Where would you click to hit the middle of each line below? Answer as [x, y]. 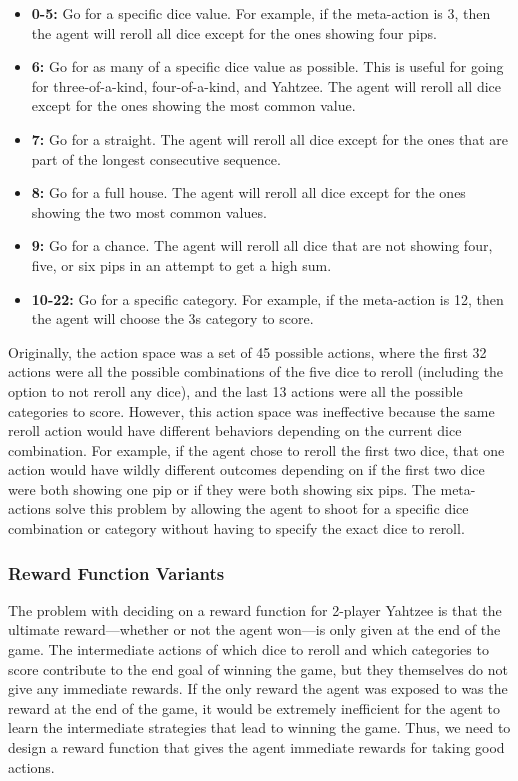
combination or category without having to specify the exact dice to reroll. [236, 528]
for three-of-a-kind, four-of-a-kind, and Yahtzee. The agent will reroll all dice [266, 85]
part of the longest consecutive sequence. [156, 158]
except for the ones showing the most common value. [193, 105]
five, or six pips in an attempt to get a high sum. [181, 264]
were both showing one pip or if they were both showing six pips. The [222, 488]
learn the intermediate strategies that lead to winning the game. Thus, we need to [259, 727]
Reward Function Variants [116, 572]
